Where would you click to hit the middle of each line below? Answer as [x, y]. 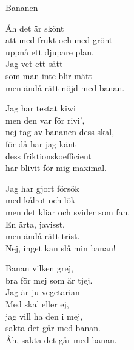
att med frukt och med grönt [59, 40]
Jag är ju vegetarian [43, 292]
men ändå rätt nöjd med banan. [65, 87]
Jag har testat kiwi [41, 108]
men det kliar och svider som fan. [68, 212]
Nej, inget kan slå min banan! [61, 247]
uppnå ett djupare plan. [50, 51]
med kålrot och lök [41, 200]
